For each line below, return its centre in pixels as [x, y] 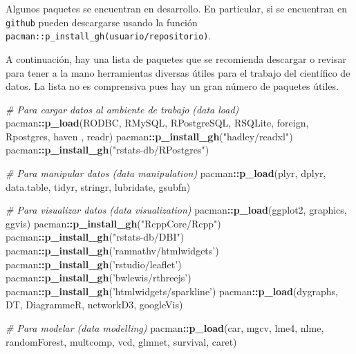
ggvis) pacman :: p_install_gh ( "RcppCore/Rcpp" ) [113, 223]
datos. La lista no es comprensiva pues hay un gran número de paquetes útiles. [172, 86]
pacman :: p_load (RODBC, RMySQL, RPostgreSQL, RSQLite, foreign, [157, 123]
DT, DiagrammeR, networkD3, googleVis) [94, 305]
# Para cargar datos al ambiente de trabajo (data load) [122, 109]
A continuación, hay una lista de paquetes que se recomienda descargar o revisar [176, 58]
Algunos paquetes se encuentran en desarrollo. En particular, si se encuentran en [177, 8]
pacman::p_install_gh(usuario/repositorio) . [109, 36]
